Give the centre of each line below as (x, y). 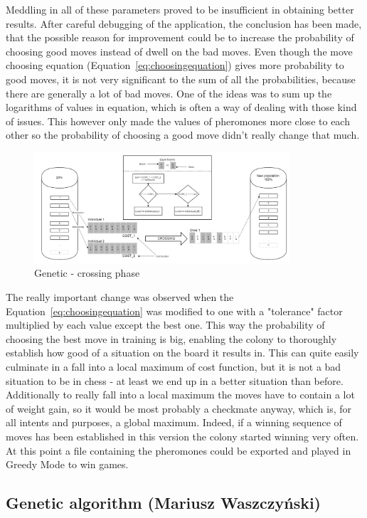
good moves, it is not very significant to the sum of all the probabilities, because (181, 79)
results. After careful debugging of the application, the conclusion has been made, (184, 23)
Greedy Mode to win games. (67, 464)
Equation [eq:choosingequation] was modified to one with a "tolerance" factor (174, 311)
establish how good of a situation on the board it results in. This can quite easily (182, 353)
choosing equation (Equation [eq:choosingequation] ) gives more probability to (175, 65)
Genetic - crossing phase (87, 273)
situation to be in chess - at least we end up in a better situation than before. (175, 380)
